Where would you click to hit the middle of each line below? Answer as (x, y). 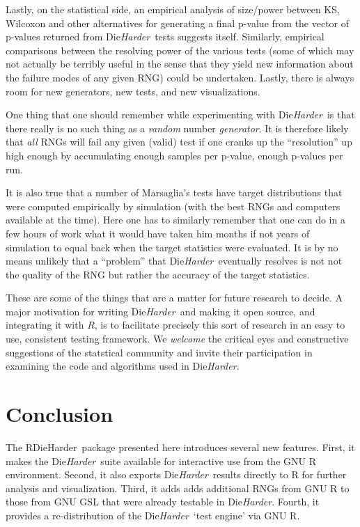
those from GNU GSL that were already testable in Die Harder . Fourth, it (163, 502)
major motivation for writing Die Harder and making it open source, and (161, 311)
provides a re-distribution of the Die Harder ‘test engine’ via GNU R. (153, 515)
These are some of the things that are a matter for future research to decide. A (174, 298)
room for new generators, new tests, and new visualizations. (133, 91)
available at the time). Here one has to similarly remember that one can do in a (175, 220)
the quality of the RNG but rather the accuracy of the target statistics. (158, 274)
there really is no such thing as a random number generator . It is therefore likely (177, 128)
